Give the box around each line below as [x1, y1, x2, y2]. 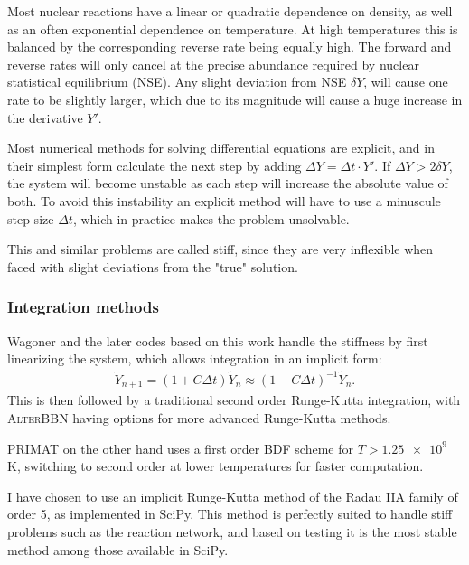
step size [7, 209, 54, 228]
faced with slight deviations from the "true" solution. [7, 257, 298, 276]
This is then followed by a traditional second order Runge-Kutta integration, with [7, 391, 461, 410]
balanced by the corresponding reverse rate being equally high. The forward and [7, 37, 452, 56]
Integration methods [7, 296, 159, 318]
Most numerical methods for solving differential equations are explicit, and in [7, 138, 435, 157]
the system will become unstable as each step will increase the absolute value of [7, 174, 448, 193]
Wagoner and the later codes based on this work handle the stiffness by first [7, 331, 428, 350]
